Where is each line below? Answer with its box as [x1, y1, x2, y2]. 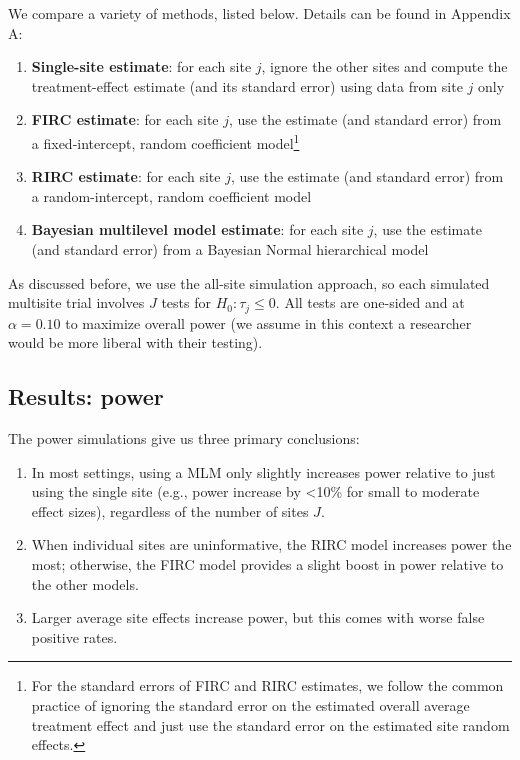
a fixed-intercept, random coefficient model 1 [31, 129, 300, 153]
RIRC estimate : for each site [31, 166, 221, 187]
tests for [161, 292, 211, 313]
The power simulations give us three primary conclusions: [8, 428, 360, 449]
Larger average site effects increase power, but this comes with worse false [31, 607, 485, 628]
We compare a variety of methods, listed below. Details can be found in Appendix [8, 3, 511, 23]
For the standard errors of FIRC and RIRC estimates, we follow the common [31, 675, 504, 696]
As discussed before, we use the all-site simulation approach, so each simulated [8, 272, 490, 293]
